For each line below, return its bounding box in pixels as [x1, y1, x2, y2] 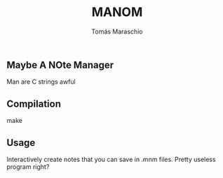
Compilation [6, 98, 61, 110]
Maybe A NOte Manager [6, 59, 114, 71]
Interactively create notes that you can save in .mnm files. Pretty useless [6, 155, 216, 163]
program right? [6, 162, 50, 171]
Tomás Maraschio [91, 27, 143, 36]
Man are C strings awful [6, 77, 76, 86]
